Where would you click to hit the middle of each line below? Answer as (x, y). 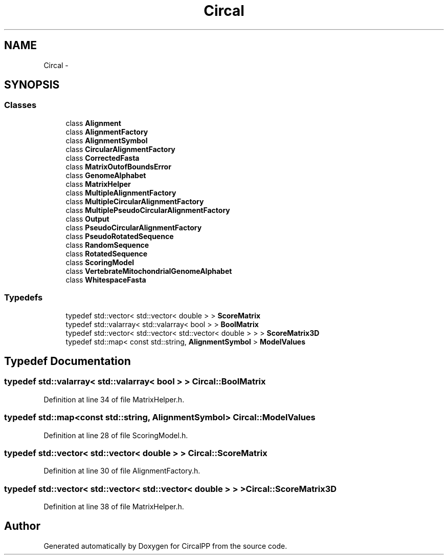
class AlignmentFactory (107, 132)
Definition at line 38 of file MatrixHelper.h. (114, 507)
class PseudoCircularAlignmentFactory (134, 227)
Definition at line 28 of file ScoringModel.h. (116, 435)
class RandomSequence (107, 245)
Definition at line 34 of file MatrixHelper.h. (114, 399)
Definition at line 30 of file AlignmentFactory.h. (122, 471)
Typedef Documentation (68, 361)
